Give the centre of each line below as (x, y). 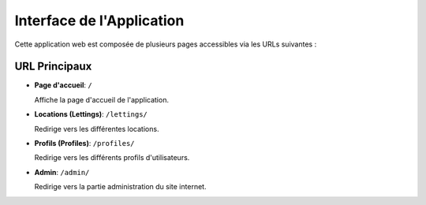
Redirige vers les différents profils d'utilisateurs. (112, 158)
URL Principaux (53, 67)
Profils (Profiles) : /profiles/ (84, 143)
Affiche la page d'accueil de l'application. (102, 99)
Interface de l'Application (99, 20)
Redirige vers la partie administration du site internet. (120, 187)
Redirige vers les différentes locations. (97, 129)
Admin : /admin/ (62, 172)
